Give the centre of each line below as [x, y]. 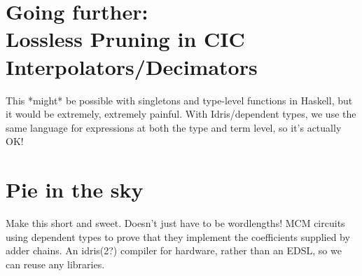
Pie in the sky [75, 189]
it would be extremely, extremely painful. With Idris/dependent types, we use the [181, 114]
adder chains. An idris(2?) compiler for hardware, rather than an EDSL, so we [174, 250]
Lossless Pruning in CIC [125, 39]
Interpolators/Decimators [132, 66]
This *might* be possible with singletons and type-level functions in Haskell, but [179, 100]
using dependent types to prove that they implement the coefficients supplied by [178, 236]
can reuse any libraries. [55, 264]
